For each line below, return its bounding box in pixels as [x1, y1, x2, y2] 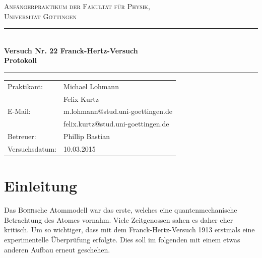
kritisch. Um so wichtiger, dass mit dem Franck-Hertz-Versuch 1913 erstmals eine [4, 224, 255, 235]
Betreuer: [8, 131, 36, 142]
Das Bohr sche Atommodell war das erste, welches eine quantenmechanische [4, 205, 237, 215]
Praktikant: [8, 81, 43, 91]
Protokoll [4, 55, 37, 66]
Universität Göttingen [4, 11, 77, 21]
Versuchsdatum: [8, 143, 57, 154]
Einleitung [4, 175, 78, 196]
